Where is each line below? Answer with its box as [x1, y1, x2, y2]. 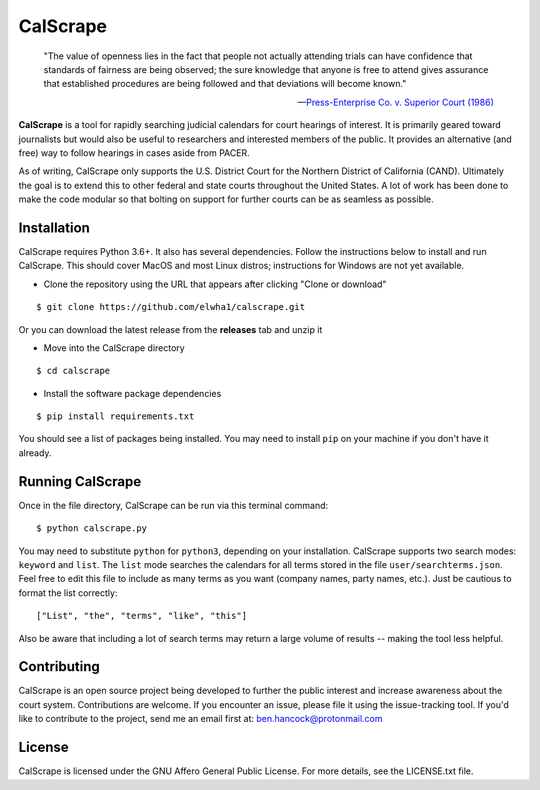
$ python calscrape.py [36, 523, 148, 534]
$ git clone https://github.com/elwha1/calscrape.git [36, 301, 305, 313]
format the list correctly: [18, 586, 118, 599]
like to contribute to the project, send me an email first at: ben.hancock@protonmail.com [18, 713, 384, 725]
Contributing [18, 658, 100, 675]
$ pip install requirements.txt [36, 411, 195, 422]
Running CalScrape [18, 473, 142, 490]
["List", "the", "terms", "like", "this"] [36, 610, 248, 622]
